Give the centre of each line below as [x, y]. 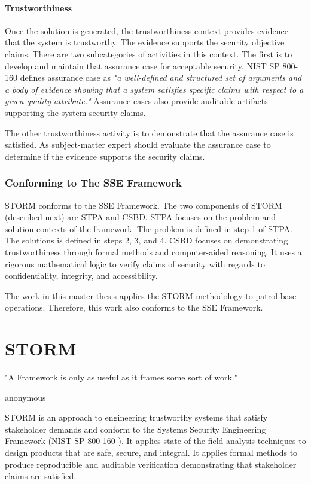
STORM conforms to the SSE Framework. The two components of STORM [144, 205]
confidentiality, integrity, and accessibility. [81, 276]
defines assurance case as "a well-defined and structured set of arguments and [161, 77]
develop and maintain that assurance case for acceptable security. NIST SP [142, 66]
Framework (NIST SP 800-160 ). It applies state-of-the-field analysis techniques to [155, 441]
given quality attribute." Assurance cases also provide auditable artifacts [136, 101]
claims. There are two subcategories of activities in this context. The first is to [149, 54]
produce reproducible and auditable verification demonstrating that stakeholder [151, 464]
